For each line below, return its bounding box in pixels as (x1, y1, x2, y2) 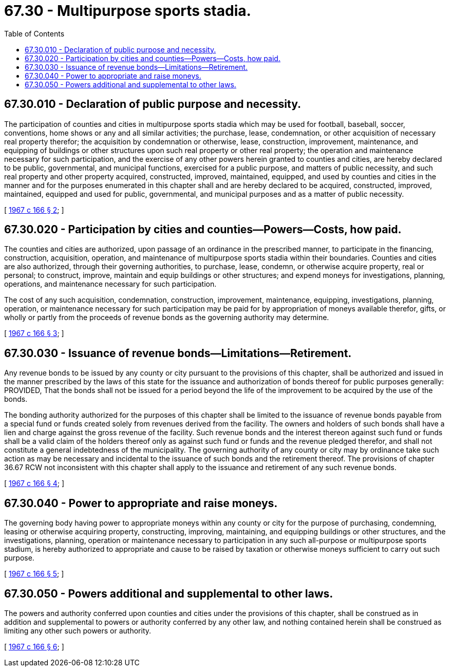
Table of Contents (4, 29, 65, 38)
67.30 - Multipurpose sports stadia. (4, 2, 251, 20)
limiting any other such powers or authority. (4, 626, 152, 635)
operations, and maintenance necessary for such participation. (4, 279, 217, 289)
